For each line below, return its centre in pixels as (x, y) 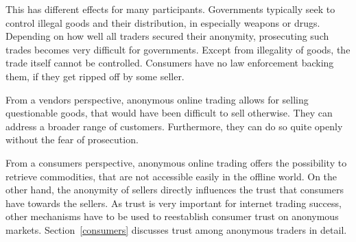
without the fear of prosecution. (72, 140)
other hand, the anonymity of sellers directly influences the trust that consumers (175, 190)
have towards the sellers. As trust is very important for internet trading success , (174, 203)
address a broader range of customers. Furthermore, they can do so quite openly (174, 126)
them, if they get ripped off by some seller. (95, 76)
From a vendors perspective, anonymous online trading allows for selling (157, 99)
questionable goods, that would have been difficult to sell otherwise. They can (169, 113)
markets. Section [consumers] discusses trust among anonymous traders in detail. (176, 229)
